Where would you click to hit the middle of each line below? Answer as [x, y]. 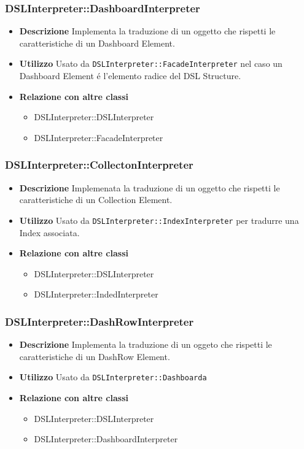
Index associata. [49, 232]
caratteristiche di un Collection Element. [96, 200]
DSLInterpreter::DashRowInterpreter [99, 321]
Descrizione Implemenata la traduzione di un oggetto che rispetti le [150, 187]
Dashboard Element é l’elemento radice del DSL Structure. [130, 76]
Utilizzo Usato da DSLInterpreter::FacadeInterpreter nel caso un [151, 63]
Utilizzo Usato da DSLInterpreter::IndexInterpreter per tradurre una [159, 220]
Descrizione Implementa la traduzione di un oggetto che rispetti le [147, 31]
